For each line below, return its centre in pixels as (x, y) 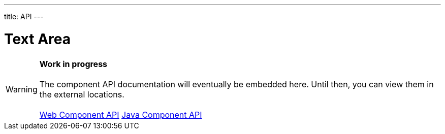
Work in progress (73, 64)
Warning (22, 89)
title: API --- (24, 16)
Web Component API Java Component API (121, 114)
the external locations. (82, 94)
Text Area (37, 39)
